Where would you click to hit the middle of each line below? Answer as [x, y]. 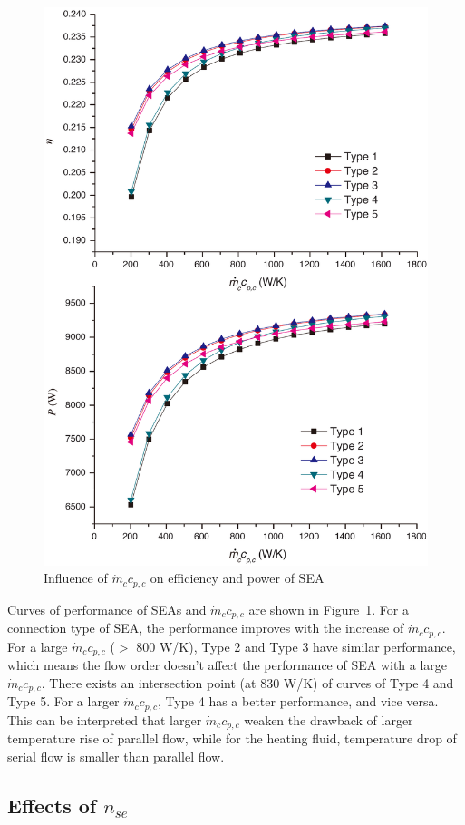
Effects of [52, 805]
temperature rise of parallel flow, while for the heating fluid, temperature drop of [232, 738]
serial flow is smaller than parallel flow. [116, 756]
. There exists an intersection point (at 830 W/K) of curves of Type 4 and [247, 682]
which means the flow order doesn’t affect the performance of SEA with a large [228, 665]
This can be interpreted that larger [105, 719]
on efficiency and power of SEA [237, 578]
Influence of [76, 578]
